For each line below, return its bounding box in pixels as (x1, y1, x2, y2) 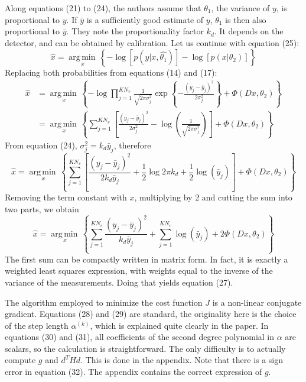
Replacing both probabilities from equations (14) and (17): (5, 66, 217, 79)
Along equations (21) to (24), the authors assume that (5, 2, 201, 14)
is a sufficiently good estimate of (86, 13, 204, 25)
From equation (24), (5, 139, 77, 151)
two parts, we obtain (5, 202, 79, 215)
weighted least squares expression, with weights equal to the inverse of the (5, 264, 273, 277)
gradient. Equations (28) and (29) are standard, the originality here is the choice (5, 307, 297, 320)
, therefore (113, 139, 151, 151)
